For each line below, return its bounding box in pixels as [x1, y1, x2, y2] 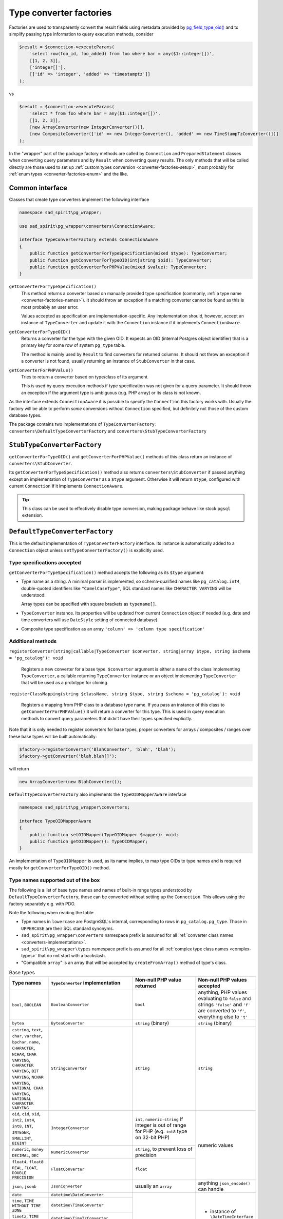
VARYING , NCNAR [12, 1073, 44, 1080]
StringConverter [51, 1066, 87, 1071]
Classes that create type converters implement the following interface [9, 197, 150, 202]
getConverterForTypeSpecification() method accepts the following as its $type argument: [9, 570, 205, 575]
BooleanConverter [51, 1002, 90, 1007]
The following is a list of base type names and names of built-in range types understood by [9, 887, 192, 893]
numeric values [198, 1141, 233, 1148]
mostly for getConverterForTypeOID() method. [9, 865, 110, 870]
